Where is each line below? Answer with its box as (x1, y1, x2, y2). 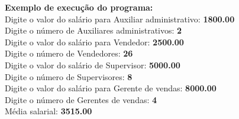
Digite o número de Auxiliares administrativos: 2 (5, 24, 182, 37)
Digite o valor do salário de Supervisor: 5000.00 (5, 58, 180, 71)
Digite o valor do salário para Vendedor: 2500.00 (5, 35, 184, 48)
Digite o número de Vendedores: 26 (5, 47, 133, 59)
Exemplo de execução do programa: (5, 1, 153, 13)
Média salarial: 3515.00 (5, 105, 92, 117)
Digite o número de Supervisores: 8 (5, 70, 133, 82)
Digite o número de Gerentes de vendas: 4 (5, 93, 157, 105)
